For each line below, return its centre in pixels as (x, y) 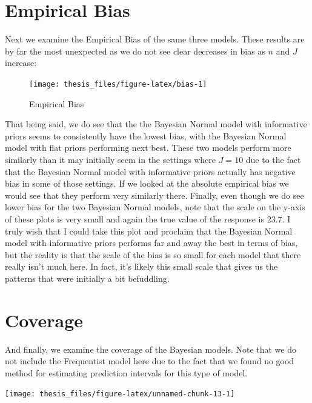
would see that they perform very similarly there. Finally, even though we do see (154, 195)
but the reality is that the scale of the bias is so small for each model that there (153, 254)
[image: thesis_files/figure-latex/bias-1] (118, 84)
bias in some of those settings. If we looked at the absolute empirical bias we (147, 183)
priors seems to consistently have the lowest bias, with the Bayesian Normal (146, 135)
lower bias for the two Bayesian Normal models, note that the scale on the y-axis (155, 207)
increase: (21, 63)
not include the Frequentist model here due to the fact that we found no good (150, 361)
